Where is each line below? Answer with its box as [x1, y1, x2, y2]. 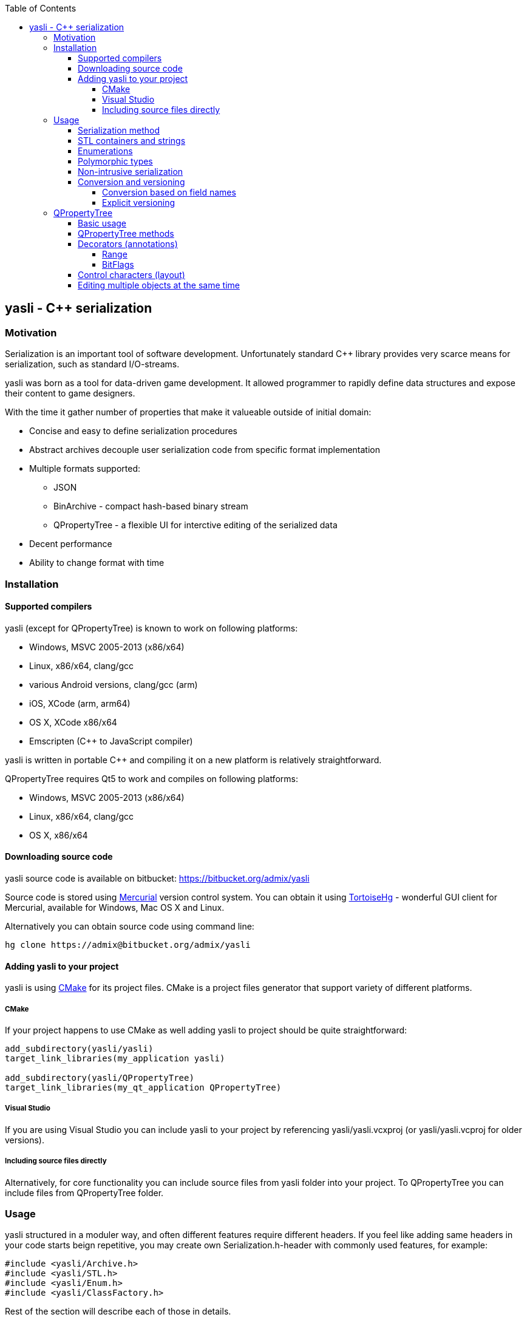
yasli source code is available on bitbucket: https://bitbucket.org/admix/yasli [5, 873, 310, 884]
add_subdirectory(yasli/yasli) [5, 1044, 154, 1054]
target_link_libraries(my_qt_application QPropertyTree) [5, 1083, 282, 1093]
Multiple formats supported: [29, 463, 141, 474]
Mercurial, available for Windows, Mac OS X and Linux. [5, 902, 225, 913]
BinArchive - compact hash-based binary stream [53, 501, 248, 512]
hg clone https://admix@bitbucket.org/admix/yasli [5, 940, 251, 950]
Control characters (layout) [78, 270, 185, 280]
